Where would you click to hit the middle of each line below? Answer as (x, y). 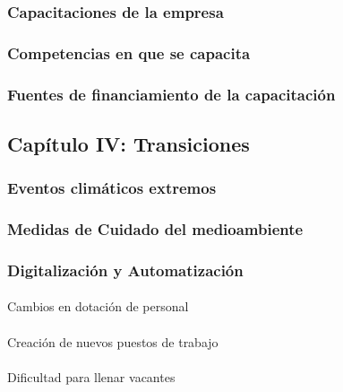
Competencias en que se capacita (129, 52)
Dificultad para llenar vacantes (91, 376)
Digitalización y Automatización (125, 270)
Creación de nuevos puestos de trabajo (113, 341)
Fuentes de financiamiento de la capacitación (171, 94)
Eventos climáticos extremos (112, 188)
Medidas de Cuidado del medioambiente (155, 229)
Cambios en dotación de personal (98, 306)
